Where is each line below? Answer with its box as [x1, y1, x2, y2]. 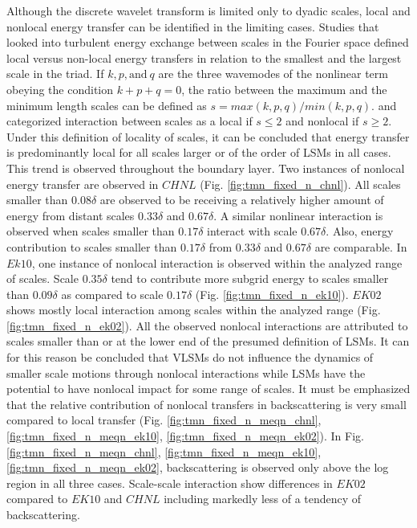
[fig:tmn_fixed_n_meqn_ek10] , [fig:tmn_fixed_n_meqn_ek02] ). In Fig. [6, 428, 364, 444]
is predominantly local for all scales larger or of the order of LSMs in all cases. [6, 144, 391, 161]
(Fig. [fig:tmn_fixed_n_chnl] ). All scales [200, 175, 401, 192]
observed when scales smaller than [6, 223, 175, 239]
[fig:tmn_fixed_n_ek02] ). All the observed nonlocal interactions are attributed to [6, 317, 408, 334]
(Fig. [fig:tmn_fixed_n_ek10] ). [195, 285, 349, 302]
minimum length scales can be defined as [6, 96, 207, 113]
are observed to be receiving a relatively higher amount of [99, 191, 384, 208]
